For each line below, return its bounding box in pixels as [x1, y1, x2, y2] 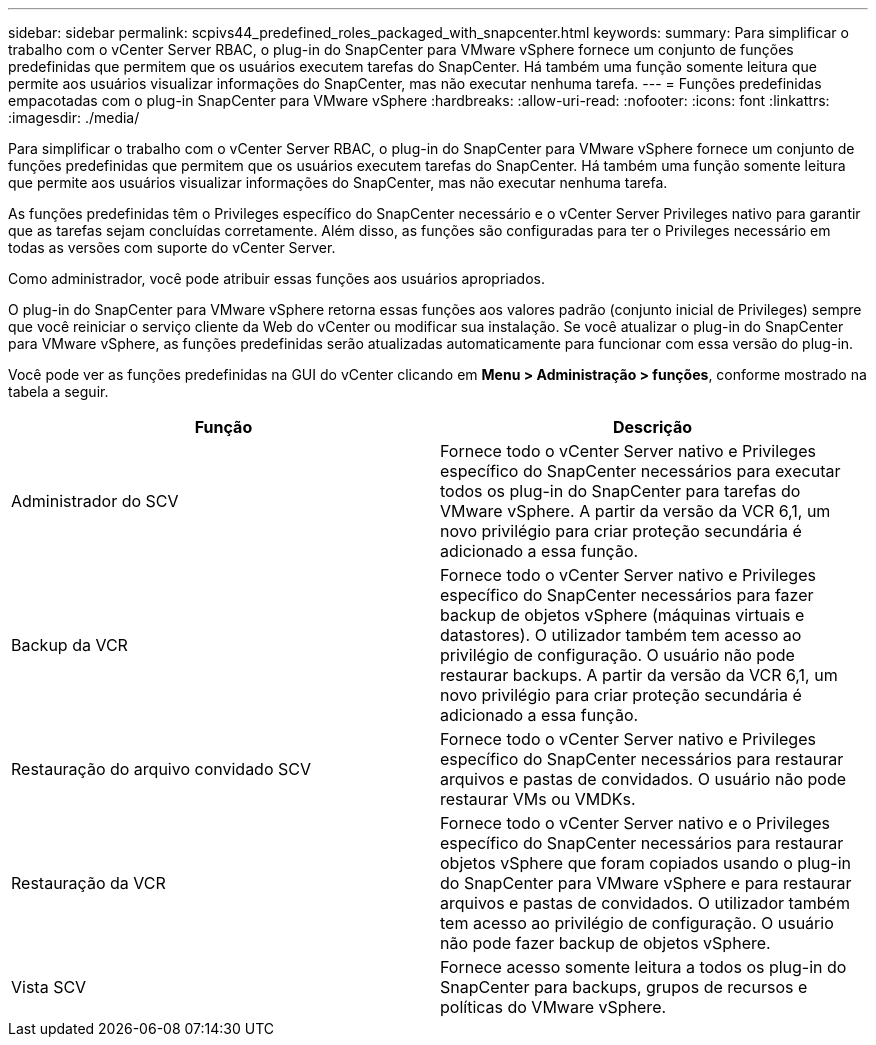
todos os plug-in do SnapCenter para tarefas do [440, 481, 801, 501]
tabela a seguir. [8, 383, 109, 400]
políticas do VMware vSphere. [440, 997, 667, 1017]
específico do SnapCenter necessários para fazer [440, 585, 814, 605]
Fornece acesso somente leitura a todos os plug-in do [440, 957, 847, 977]
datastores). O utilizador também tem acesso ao [440, 625, 802, 645]
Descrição [612, 417, 693, 437]
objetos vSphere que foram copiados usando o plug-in [440, 853, 851, 873]
